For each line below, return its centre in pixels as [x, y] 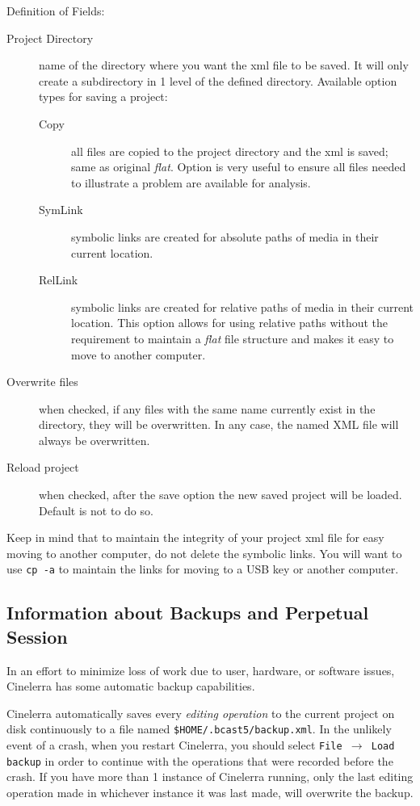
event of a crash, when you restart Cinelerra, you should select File [174, 745]
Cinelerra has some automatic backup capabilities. [131, 686]
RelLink [59, 280]
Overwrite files [42, 382]
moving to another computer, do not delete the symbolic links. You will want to [204, 553]
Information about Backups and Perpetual [188, 613]
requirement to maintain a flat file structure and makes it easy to [233, 338]
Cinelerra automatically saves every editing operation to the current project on [201, 713]
